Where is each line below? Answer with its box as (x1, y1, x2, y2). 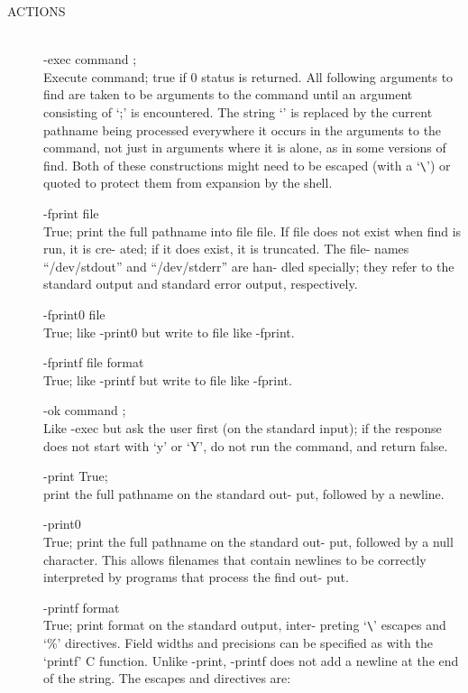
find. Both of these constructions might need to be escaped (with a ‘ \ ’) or (43, 155, 451, 174)
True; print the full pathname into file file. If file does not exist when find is (43, 221, 462, 240)
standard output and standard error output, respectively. (43, 274, 358, 293)
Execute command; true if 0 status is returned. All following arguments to (43, 67, 454, 86)
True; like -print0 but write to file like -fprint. (43, 322, 295, 341)
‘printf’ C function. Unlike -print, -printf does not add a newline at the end (43, 651, 459, 670)
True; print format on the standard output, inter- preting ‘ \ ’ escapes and (43, 615, 446, 634)
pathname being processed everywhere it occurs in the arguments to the (43, 120, 442, 139)
